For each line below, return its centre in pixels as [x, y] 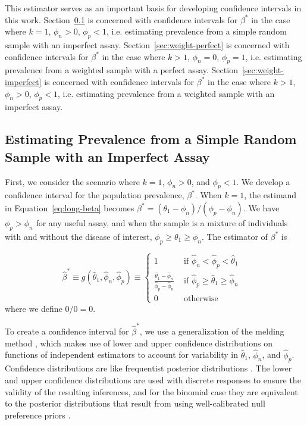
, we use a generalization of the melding [212, 331]
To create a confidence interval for [67, 331]
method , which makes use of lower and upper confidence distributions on [139, 343]
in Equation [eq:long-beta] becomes [70, 207]
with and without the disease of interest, [79, 236]
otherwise [201, 299]
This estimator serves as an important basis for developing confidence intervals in [153, 8]
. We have [261, 207]
